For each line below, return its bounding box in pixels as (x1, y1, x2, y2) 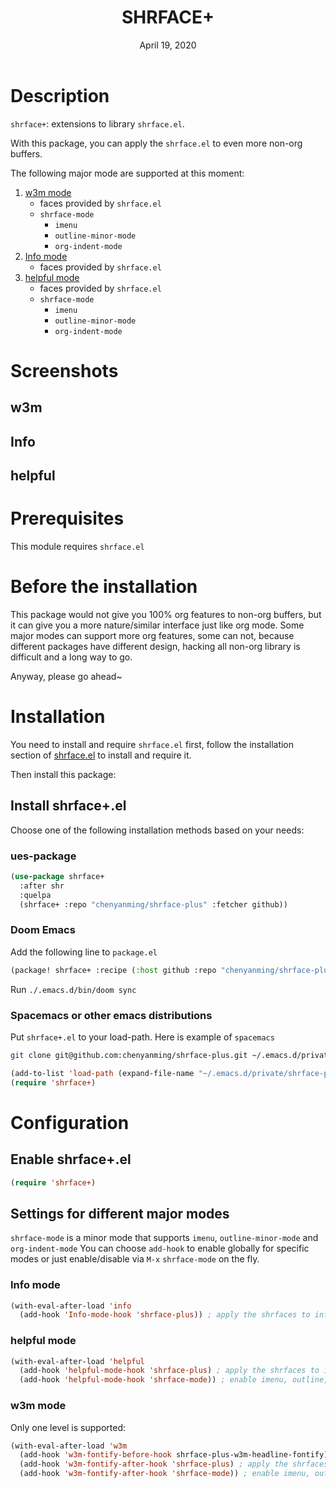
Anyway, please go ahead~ (10, 670, 123, 682)
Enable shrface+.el (10, 1151, 132, 1168)
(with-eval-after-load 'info (10, 1301, 132, 1311)
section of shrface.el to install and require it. (10, 749, 192, 761)
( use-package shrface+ (10, 871, 105, 881)
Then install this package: (10, 768, 117, 780)
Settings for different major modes (10, 1205, 230, 1222)
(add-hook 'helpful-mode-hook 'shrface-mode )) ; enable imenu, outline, (19, 1375, 329, 1385)
